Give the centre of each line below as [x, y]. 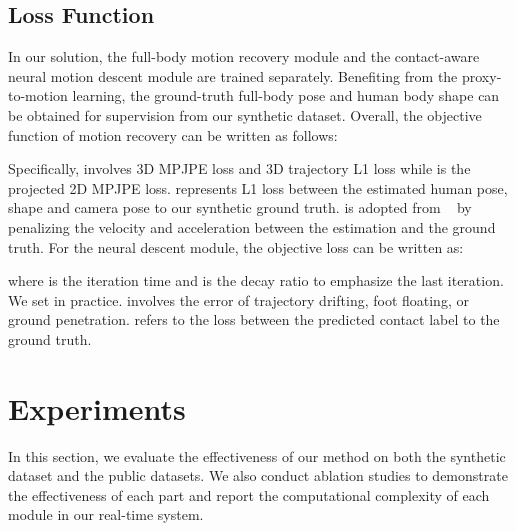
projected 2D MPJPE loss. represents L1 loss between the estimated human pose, [258, 187]
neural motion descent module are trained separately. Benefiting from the [233, 75]
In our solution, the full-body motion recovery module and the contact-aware [244, 56]
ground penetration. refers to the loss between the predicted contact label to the [254, 319]
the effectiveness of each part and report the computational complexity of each [249, 494]
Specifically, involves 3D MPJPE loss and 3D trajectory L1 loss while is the [239, 168]
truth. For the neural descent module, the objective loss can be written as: [236, 246]
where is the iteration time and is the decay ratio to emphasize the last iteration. [256, 280]
